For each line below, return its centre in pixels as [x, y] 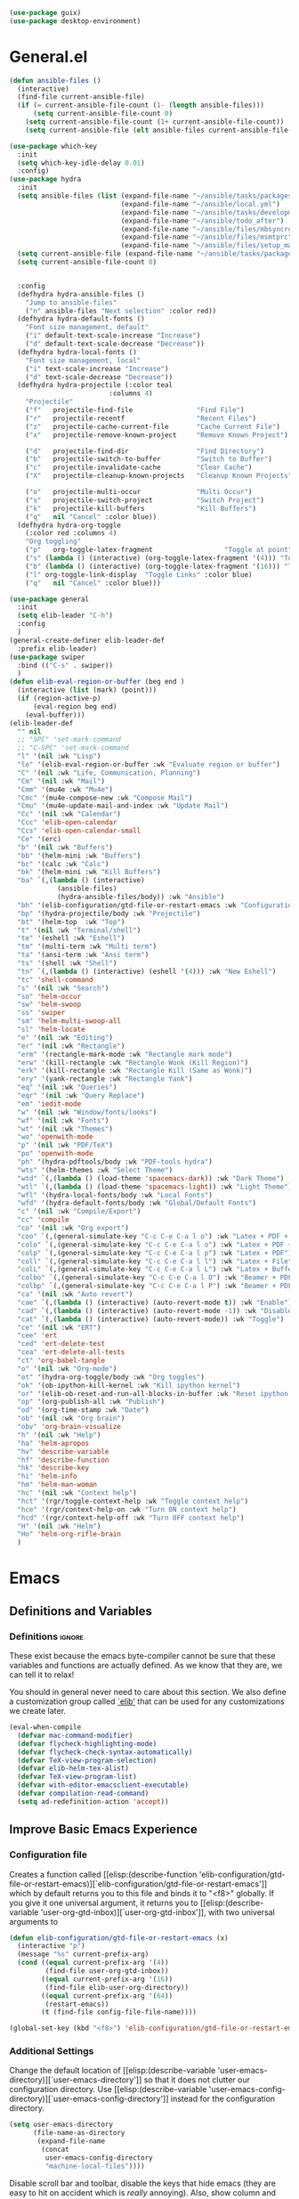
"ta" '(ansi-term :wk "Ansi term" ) [83, 955]
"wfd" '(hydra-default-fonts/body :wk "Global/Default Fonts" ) [137, 1203]
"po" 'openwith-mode [55, 1154]
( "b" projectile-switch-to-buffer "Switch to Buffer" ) [149, 459]
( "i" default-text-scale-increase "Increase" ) [113, 336]
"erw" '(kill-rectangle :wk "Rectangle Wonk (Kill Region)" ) [133, 1063]
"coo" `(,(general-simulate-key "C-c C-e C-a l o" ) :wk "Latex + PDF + [153, 1236]
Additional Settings [52, 2051]
